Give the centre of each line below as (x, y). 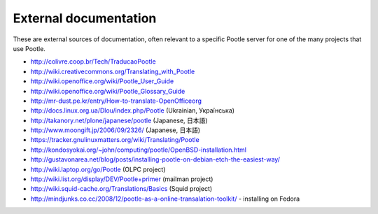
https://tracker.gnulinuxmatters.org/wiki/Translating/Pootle (115, 140)
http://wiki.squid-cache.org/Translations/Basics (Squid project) (121, 189)
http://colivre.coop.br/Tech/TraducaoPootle (93, 62)
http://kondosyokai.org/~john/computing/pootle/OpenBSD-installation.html (138, 150)
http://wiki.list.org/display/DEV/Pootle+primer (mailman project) (122, 179)
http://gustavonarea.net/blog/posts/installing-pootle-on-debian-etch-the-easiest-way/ (155, 159)
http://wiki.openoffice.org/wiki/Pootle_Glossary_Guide (108, 91)
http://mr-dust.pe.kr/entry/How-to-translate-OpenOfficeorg (116, 101)
